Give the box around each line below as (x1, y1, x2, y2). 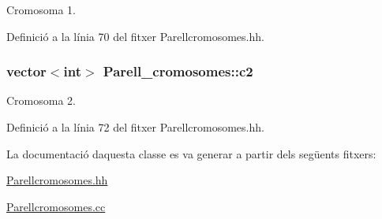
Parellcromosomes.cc (6, 198, 106, 214)
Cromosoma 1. (6, 2, 76, 17)
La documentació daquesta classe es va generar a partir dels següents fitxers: (6, 145, 376, 161)
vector (6, 61, 47, 81)
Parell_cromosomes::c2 (103, 61, 253, 81)
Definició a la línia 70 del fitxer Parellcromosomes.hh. (6, 28, 264, 44)
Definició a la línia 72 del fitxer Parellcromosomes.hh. (6, 119, 264, 135)
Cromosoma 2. (6, 92, 76, 109)
